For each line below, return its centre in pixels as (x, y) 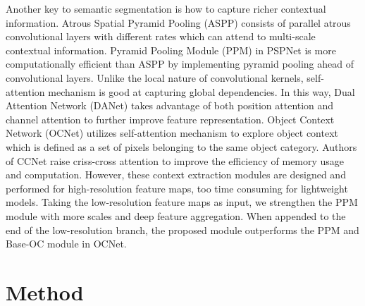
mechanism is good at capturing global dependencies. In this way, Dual (202, 91)
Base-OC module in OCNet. (66, 244)
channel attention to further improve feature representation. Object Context (170, 119)
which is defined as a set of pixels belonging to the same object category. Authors (181, 146)
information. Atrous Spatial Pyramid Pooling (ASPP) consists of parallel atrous (178, 22)
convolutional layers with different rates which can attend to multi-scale (161, 36)
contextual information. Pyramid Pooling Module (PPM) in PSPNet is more (171, 50)
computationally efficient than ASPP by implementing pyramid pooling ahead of (180, 64)
